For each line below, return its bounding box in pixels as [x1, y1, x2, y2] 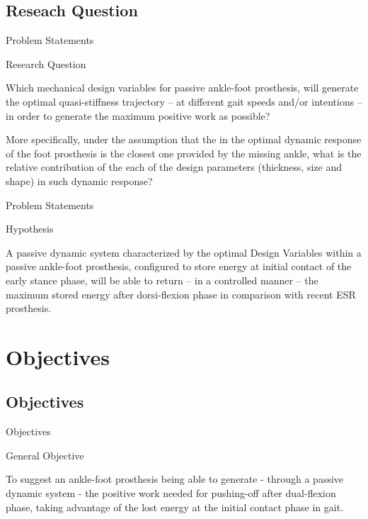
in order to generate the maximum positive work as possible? [6, 108, 270, 123]
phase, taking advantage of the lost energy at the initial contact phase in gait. [6, 499, 344, 514]
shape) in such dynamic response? [6, 173, 153, 188]
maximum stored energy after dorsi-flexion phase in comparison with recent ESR [6, 286, 356, 301]
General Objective [6, 447, 84, 462]
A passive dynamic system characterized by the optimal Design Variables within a [6, 245, 362, 259]
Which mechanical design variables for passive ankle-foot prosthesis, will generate [6, 80, 359, 95]
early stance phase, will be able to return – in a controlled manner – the [6, 272, 318, 287]
